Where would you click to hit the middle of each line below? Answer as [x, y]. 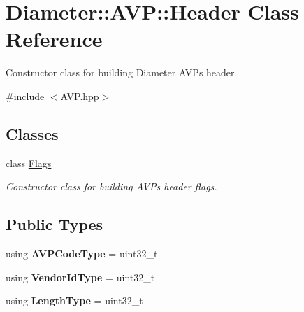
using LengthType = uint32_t [74, 300]
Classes [32, 133]
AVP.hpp [80, 95]
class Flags [29, 163]
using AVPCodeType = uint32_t [82, 254]
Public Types [55, 224]
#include [25, 95]
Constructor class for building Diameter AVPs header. [122, 72]
